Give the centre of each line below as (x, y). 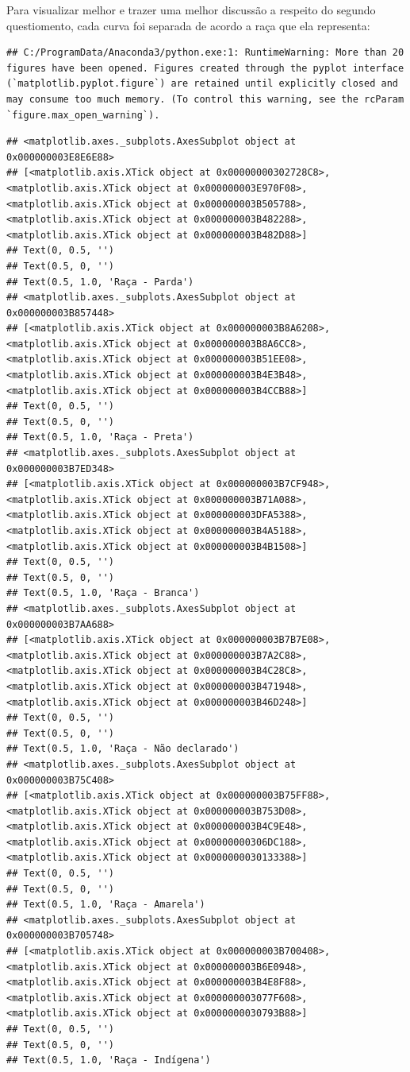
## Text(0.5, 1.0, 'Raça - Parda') (100, 282)
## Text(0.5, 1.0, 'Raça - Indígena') (109, 1060)
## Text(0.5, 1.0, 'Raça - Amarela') (106, 905)
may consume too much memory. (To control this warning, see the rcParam (205, 99)
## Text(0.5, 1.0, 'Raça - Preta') (100, 437)
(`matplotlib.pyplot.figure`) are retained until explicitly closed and (202, 84)
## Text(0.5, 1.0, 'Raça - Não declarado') (123, 749)
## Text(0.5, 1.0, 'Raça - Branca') (103, 593)
